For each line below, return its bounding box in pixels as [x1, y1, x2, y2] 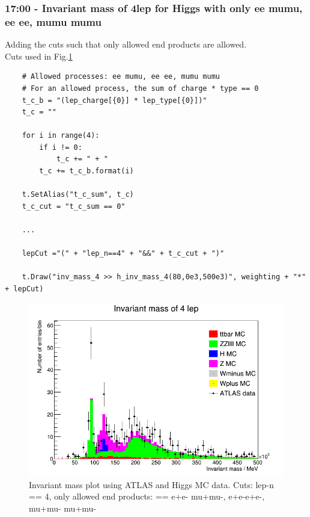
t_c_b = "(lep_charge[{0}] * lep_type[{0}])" [22, 96, 207, 105]
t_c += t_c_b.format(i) [39, 167, 134, 176]
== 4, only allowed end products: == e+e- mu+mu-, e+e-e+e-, [29, 490, 265, 503]
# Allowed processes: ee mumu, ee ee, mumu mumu [22, 72, 220, 81]
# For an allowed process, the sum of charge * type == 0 [22, 84, 259, 93]
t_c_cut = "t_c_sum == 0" [22, 202, 126, 211]
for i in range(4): [22, 131, 100, 140]
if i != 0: [39, 143, 82, 152]
